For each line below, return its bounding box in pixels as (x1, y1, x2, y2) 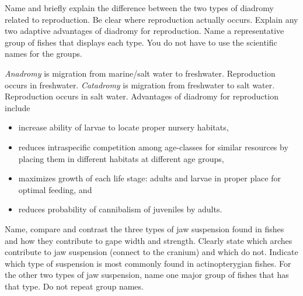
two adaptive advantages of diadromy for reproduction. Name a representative (5, 25, 284, 37)
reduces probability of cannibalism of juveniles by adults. (18, 203, 222, 215)
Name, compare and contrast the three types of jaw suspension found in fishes (5, 222, 284, 235)
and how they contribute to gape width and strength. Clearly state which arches (5, 234, 292, 246)
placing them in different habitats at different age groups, (18, 152, 224, 164)
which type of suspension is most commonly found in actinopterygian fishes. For (5, 257, 291, 269)
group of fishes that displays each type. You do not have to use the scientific (5, 36, 277, 48)
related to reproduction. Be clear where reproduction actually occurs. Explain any (5, 13, 298, 25)
